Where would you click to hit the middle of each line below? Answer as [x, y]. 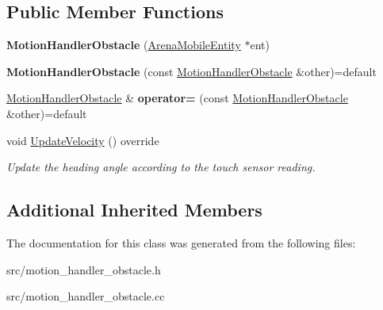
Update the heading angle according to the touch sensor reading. [161, 167]
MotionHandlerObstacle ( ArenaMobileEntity [124, 45]
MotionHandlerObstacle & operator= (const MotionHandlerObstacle [177, 98]
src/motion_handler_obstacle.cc [86, 296]
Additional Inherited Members [134, 210]
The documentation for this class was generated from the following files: [181, 242]
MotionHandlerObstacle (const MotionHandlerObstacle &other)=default [191, 71]
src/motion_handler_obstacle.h [84, 269]
